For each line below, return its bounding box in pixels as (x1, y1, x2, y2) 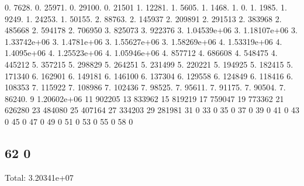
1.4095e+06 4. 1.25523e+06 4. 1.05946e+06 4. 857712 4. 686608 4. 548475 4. (5, 47, 278, 59)
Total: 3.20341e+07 (5, 171, 74, 183)
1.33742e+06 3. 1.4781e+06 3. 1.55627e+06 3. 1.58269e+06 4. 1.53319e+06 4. (5, 35, 282, 47)
